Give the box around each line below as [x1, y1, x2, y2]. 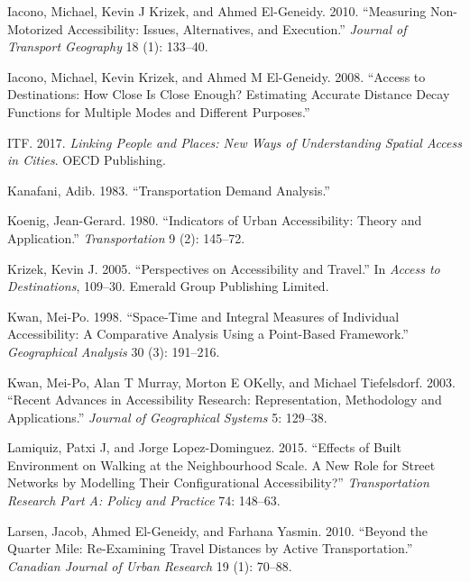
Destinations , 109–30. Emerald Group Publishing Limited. [7, 277, 329, 296]
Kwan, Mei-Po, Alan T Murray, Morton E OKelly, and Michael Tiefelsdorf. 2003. [7, 372, 456, 391]
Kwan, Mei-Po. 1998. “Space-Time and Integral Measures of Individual [7, 306, 400, 325]
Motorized [7, 19, 63, 38]
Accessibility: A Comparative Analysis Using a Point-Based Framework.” [7, 324, 409, 343]
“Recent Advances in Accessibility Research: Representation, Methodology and [7, 390, 442, 409]
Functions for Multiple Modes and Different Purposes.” [7, 102, 310, 121]
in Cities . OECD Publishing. [7, 150, 166, 169]
